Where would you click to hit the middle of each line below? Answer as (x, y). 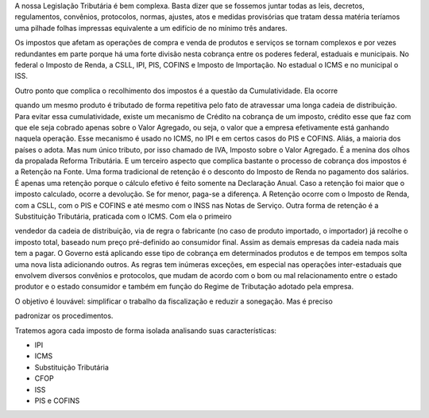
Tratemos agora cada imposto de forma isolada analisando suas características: (146, 331)
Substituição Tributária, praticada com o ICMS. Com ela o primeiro (123, 217)
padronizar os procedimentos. (64, 316)
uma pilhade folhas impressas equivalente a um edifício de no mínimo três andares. (151, 28)
